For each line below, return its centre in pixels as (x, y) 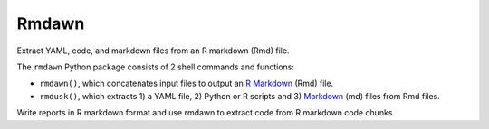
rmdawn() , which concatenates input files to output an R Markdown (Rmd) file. (187, 83)
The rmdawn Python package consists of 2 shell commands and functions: (155, 67)
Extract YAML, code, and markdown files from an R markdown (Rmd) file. (153, 51)
